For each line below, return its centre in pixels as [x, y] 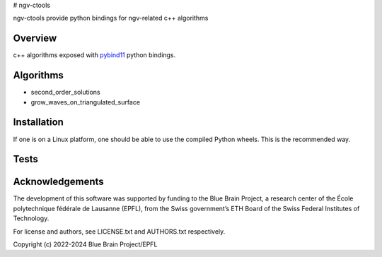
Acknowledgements [58, 182]
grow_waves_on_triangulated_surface [86, 102]
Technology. [31, 218]
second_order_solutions [65, 92]
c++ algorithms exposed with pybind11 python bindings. [94, 55]
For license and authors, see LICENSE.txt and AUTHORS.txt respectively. [119, 231]
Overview [35, 38]
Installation [38, 122]
